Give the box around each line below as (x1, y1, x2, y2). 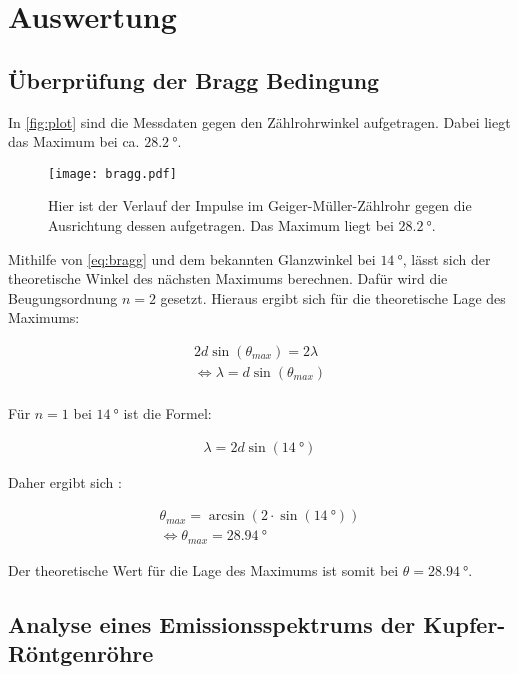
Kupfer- (423, 608, 506, 639)
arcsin (208, 509, 245, 524)
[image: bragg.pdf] (48, 166, 177, 181)
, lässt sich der (402, 248, 491, 269)
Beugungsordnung (8, 287, 118, 308)
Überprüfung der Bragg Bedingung (8, 64, 380, 95)
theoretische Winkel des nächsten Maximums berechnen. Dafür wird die (8, 268, 448, 289)
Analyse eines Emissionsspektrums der (8, 608, 416, 639)
